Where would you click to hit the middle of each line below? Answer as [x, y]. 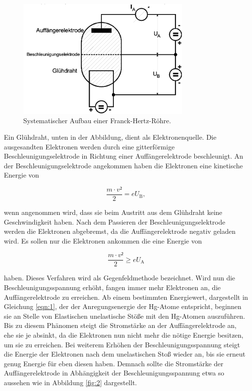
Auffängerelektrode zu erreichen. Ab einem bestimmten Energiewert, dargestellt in [126, 297]
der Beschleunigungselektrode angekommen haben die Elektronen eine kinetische [124, 165]
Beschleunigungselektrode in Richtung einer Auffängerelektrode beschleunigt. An [124, 156]
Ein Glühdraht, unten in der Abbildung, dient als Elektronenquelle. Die [110, 137]
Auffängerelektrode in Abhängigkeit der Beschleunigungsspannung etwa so [114, 373]
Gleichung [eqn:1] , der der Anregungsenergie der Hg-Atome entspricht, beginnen [123, 306]
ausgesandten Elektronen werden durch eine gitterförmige [89, 146]
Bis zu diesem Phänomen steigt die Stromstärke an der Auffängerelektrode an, [120, 325]
